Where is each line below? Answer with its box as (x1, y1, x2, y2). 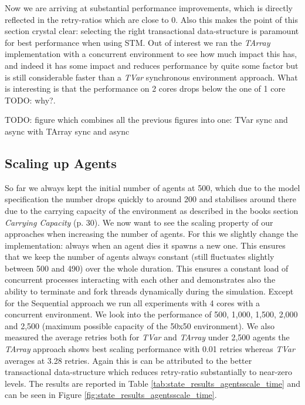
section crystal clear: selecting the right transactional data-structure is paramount (5, 25, 299, 37)
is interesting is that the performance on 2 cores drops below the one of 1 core (5, 82, 286, 95)
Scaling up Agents (5, 153, 117, 172)
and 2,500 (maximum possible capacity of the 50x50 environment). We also (5, 319, 274, 332)
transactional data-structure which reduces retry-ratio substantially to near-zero (5, 366, 292, 378)
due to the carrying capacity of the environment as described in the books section (5, 204, 299, 216)
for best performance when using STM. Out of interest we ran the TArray (5, 36, 270, 48)
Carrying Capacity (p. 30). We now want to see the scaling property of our (5, 216, 273, 228)
